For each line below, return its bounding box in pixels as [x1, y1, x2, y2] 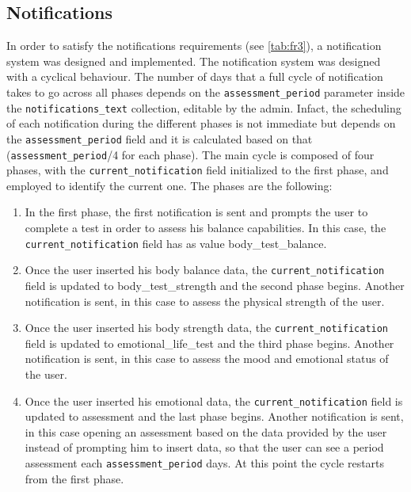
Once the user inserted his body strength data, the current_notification [25, 319, 389, 336]
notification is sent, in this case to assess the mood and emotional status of [25, 350, 389, 367]
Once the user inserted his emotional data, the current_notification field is [25, 392, 403, 409]
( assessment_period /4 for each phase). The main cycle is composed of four [6, 146, 375, 162]
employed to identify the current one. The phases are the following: [6, 177, 333, 193]
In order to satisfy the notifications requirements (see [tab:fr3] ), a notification [6, 37, 382, 54]
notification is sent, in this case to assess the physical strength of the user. [25, 292, 385, 309]
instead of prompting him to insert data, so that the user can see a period [25, 439, 384, 456]
